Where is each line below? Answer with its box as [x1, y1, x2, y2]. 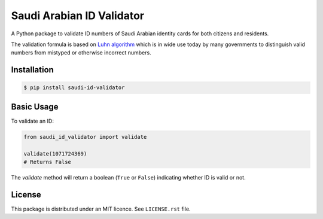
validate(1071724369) [23, 150, 87, 157]
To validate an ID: [11, 117, 54, 124]
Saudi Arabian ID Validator [11, 9, 145, 22]
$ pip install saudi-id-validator [23, 84, 125, 91]
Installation [11, 65, 54, 75]
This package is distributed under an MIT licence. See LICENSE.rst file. [11, 205, 191, 212]
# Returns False [23, 159, 72, 165]
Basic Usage [11, 102, 59, 112]
